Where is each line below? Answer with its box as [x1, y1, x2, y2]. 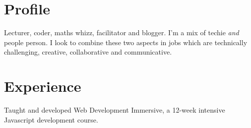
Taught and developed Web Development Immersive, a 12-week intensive [4, 105, 225, 115]
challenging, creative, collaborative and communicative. [4, 47, 172, 57]
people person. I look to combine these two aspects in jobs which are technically [4, 37, 248, 47]
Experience [4, 76, 81, 96]
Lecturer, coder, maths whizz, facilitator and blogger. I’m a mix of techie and [4, 27, 239, 38]
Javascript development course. [4, 114, 98, 125]
